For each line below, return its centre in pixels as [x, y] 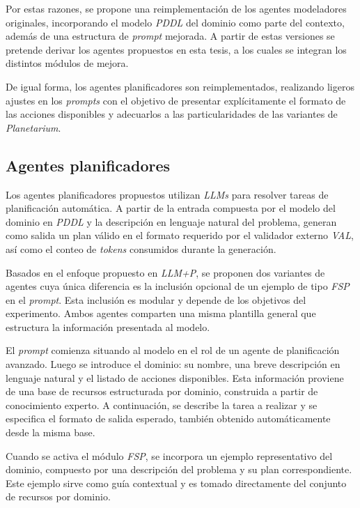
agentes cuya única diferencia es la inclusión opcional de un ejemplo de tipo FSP [178, 286]
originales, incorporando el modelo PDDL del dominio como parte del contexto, [175, 22]
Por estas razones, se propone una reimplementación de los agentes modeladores [176, 8]
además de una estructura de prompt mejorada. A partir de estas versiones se [170, 36]
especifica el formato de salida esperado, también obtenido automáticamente [168, 418]
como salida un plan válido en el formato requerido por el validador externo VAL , [180, 235]
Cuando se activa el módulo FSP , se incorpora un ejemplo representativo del [169, 455]
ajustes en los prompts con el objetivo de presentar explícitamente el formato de [176, 100]
